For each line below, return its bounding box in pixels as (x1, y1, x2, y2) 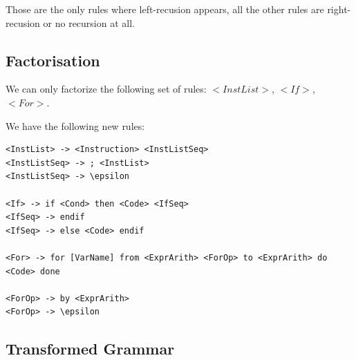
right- (327, 2, 351, 16)
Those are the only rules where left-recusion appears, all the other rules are (6, 2, 324, 16)
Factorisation (6, 49, 100, 70)
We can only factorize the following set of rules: (6, 82, 207, 96)
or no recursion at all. (43, 15, 135, 30)
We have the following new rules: (6, 118, 145, 133)
